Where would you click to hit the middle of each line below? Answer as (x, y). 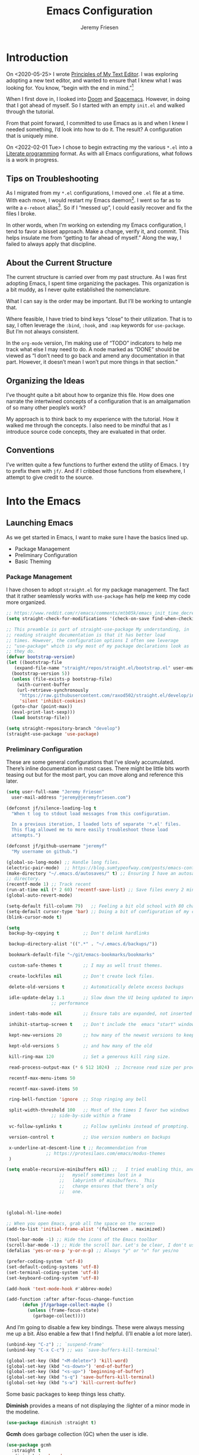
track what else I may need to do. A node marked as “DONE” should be (93, 350)
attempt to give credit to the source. (50, 477)
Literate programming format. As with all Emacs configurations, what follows (99, 154)
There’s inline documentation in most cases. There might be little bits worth (98, 768)
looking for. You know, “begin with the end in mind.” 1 (70, 87)
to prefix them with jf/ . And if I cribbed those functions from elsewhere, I (96, 471)
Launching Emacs (40, 523)
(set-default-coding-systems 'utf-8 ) (53, 1267)
